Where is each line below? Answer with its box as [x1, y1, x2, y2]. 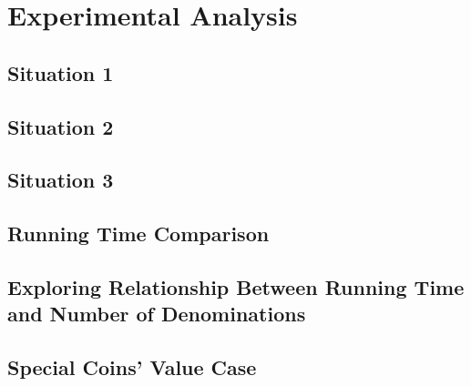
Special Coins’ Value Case [7, 353, 257, 381]
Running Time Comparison [7, 219, 270, 248]
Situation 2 [7, 112, 114, 140]
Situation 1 [7, 58, 114, 86]
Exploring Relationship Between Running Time [7, 272, 465, 300]
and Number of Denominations [7, 300, 306, 328]
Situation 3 [7, 166, 114, 194]
